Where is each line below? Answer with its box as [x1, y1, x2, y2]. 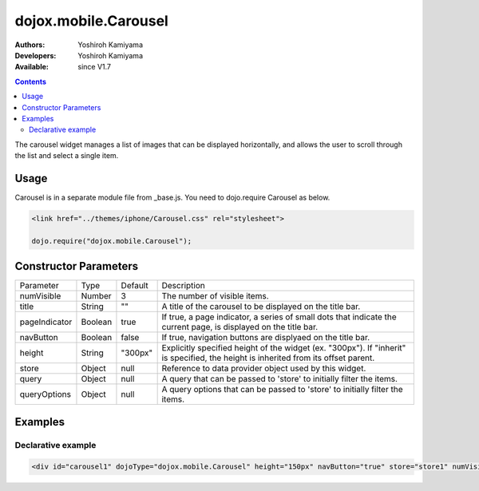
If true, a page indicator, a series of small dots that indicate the [161, 311, 397, 323]
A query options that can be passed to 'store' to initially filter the [161, 384, 403, 395]
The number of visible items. [161, 291, 269, 302]
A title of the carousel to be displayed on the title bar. [161, 301, 361, 312]
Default [121, 280, 148, 291]
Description [161, 280, 205, 291]
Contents [14, 77, 47, 86]
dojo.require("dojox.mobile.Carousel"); [31, 236, 192, 245]
